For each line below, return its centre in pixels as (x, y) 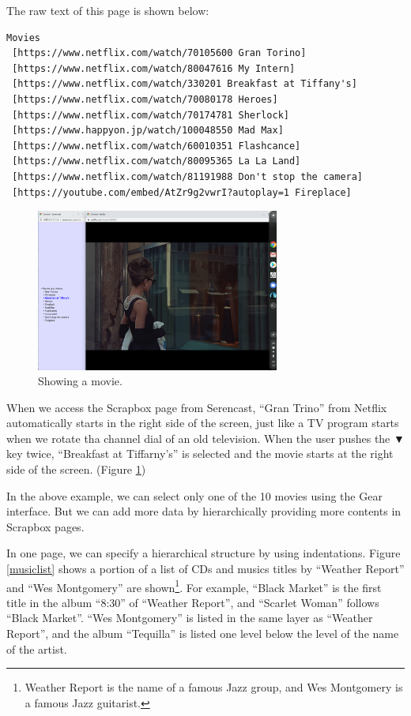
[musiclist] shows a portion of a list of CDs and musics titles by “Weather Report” (205, 569)
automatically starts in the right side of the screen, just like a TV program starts (203, 423)
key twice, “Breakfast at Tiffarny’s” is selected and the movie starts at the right (200, 454)
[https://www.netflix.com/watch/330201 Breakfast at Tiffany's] (185, 84)
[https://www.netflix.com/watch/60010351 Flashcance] (156, 146)
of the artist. (37, 649)
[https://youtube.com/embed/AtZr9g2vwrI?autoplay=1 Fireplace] (182, 192)
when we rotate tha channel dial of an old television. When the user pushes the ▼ (205, 438)
